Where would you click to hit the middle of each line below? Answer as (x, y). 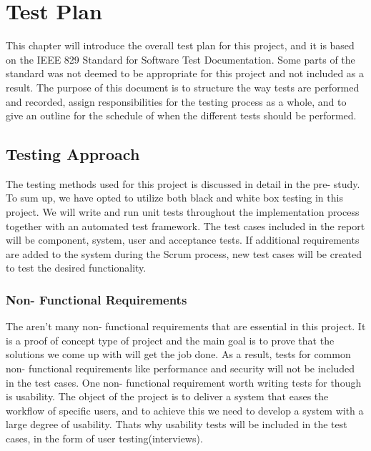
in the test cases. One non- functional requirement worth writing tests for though (184, 382)
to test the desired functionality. (76, 268)
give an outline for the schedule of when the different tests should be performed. (181, 115)
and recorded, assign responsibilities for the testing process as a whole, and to (176, 101)
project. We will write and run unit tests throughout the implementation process (183, 212)
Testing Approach (73, 154)
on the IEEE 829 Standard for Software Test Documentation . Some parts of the (180, 59)
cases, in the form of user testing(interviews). (104, 438)
